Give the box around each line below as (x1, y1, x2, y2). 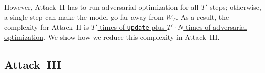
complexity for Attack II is (4, 21, 89, 32)
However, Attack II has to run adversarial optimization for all (4, 2, 199, 12)
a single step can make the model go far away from (4, 11, 164, 22)
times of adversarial (185, 21, 247, 32)
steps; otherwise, (210, 2, 261, 12)
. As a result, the (176, 11, 229, 22)
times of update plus (100, 21, 165, 32)
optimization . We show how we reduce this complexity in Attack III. (4, 31, 220, 42)
